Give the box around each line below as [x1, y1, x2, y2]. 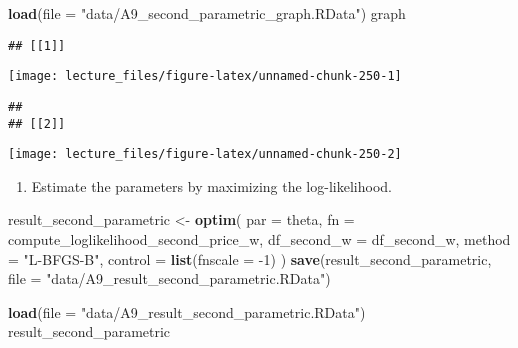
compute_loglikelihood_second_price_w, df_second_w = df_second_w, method [8, 229, 511, 250]
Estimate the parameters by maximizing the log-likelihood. [31, 175, 392, 196]
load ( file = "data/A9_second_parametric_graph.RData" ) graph [8, 3, 406, 23]
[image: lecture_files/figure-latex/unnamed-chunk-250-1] [8, 69, 402, 84]
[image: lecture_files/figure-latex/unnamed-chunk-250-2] [8, 147, 402, 162]
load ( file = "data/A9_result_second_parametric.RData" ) [8, 301, 366, 322]
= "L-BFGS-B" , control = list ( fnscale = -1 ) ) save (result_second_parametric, [8, 248, 492, 269]
